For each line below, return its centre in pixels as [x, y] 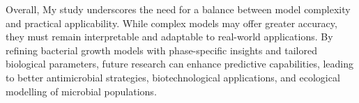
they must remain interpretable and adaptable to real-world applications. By [169, 37]
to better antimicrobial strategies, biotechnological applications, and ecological [173, 77]
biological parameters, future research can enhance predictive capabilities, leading [180, 64]
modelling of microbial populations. [81, 91]
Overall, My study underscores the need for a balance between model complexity [178, 9]
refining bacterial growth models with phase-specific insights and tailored [162, 50]
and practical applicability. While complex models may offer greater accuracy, [171, 23]
